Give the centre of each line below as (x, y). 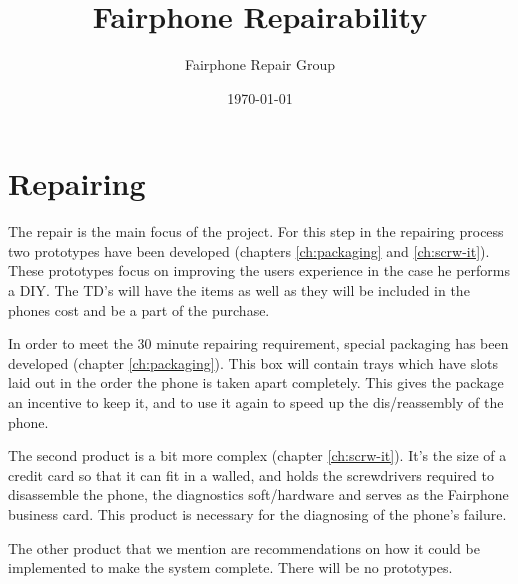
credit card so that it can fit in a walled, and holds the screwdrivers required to (251, 474)
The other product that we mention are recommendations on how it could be (244, 547)
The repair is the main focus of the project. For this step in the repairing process (256, 231)
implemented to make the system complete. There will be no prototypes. (230, 567)
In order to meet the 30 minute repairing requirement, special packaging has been (258, 343)
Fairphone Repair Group (260, 64)
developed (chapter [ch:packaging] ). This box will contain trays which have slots (253, 362)
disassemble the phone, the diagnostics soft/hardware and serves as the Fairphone (258, 494)
